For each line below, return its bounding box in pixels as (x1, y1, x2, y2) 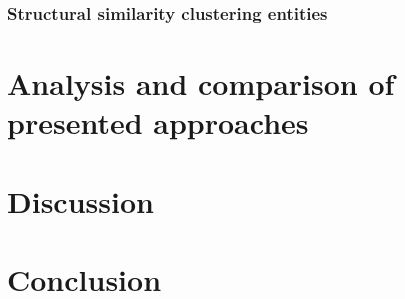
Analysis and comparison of (7, 63, 395, 104)
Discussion (7, 180, 154, 221)
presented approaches (7, 102, 309, 143)
